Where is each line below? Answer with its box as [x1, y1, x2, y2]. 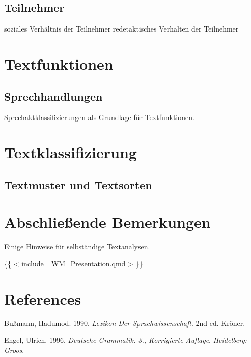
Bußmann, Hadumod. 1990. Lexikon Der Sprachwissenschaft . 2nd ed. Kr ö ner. [4, 317, 245, 328]
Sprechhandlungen [4, 88, 103, 104]
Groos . [4, 344, 24, 355]
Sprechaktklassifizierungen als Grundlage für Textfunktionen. [4, 112, 194, 123]
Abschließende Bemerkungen [4, 212, 211, 232]
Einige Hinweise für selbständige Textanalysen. [4, 241, 150, 252]
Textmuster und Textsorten [4, 176, 152, 192]
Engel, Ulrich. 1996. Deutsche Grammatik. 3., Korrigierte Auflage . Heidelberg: [4, 335, 247, 345]
